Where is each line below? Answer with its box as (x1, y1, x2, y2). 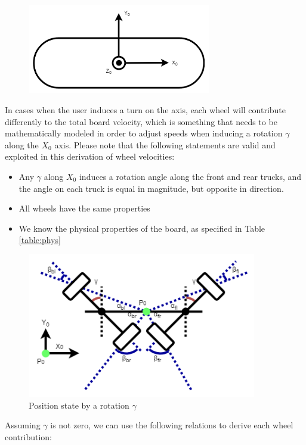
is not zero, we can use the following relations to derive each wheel (50, 419, 293, 431)
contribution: (5, 430, 52, 443)
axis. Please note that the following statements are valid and (54, 138, 276, 151)
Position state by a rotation (29, 399, 129, 411)
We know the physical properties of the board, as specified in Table (18, 222, 265, 234)
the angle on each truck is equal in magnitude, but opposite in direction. (18, 182, 284, 194)
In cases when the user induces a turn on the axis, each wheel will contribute (5, 103, 286, 116)
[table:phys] (18, 234, 61, 246)
